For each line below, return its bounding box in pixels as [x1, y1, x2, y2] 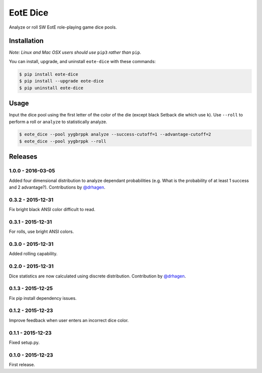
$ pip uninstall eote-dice [19, 85, 83, 91]
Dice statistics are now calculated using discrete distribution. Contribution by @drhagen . [9, 273, 186, 279]
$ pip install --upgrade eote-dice [19, 78, 104, 84]
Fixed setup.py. [9, 340, 40, 345]
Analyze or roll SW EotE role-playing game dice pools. [9, 24, 117, 30]
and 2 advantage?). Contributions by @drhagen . [9, 184, 106, 190]
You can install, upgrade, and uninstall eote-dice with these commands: [9, 58, 156, 64]
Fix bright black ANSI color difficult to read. [9, 207, 96, 212]
